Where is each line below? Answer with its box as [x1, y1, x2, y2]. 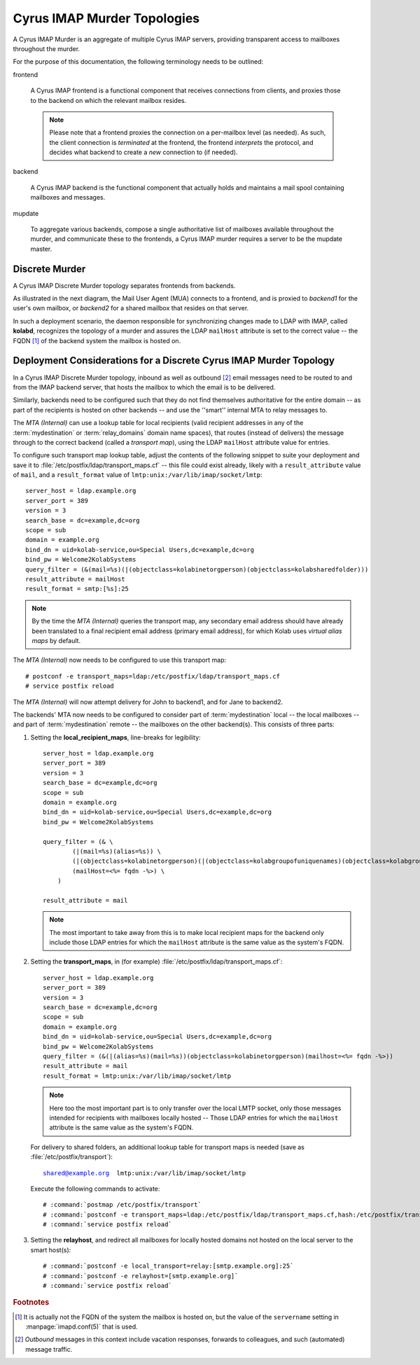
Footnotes [13, 1298, 50, 1308]
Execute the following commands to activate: [30, 1184, 160, 1193]
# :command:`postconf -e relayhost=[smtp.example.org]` [43, 1272, 239, 1280]
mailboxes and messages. [30, 193, 106, 202]
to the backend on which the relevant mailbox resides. [30, 96, 187, 104]
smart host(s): [30, 1245, 71, 1254]
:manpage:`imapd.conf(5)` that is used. [25, 1322, 138, 1331]
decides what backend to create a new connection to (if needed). [49, 148, 238, 157]
